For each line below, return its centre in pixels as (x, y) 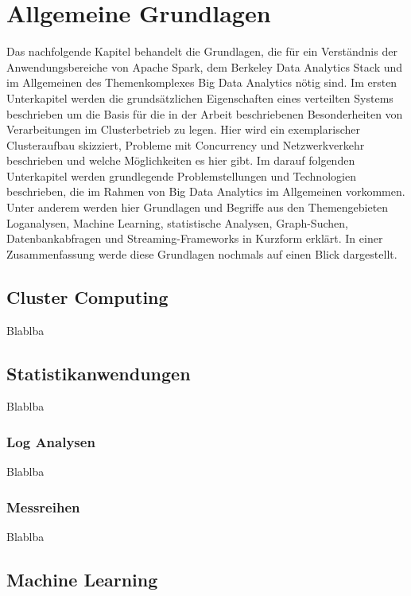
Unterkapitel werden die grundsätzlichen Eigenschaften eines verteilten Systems (200, 97)
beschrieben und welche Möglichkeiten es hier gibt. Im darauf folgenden (181, 160)
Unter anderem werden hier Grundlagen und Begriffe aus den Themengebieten (198, 207)
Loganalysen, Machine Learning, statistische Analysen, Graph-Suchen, (177, 222)
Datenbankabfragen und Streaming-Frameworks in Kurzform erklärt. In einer (195, 238)
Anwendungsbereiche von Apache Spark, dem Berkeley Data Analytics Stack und (205, 66)
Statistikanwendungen (99, 373)
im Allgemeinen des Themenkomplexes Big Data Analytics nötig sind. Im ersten (202, 82)
